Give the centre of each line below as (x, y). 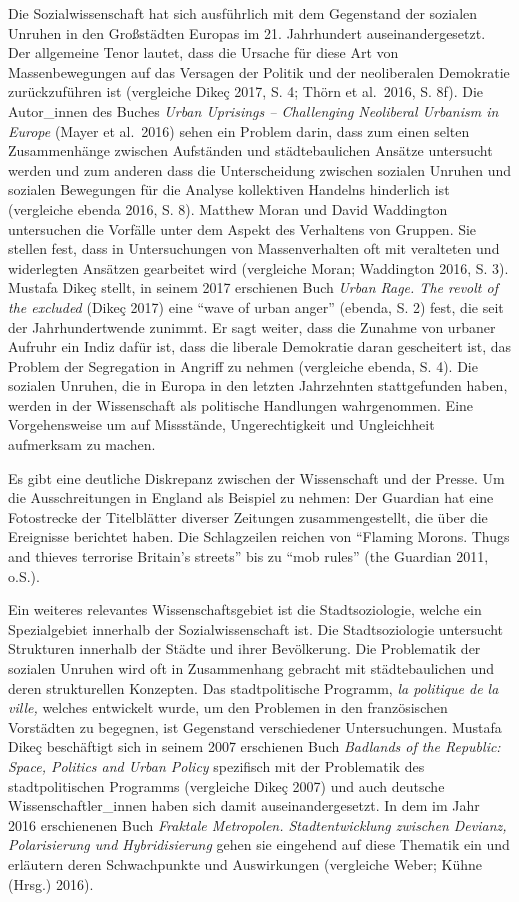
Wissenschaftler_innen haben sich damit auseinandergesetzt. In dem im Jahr (244, 805)
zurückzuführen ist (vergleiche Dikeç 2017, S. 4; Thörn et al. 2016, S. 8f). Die (246, 91)
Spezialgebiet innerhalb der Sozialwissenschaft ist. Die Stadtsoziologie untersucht (256, 628)
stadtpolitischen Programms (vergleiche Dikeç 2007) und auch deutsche (226, 785)
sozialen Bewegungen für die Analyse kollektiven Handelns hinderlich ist (229, 189)
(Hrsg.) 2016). (51, 883)
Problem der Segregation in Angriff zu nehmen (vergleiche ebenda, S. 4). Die (243, 365)
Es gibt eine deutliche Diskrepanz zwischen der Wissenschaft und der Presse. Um (256, 477)
